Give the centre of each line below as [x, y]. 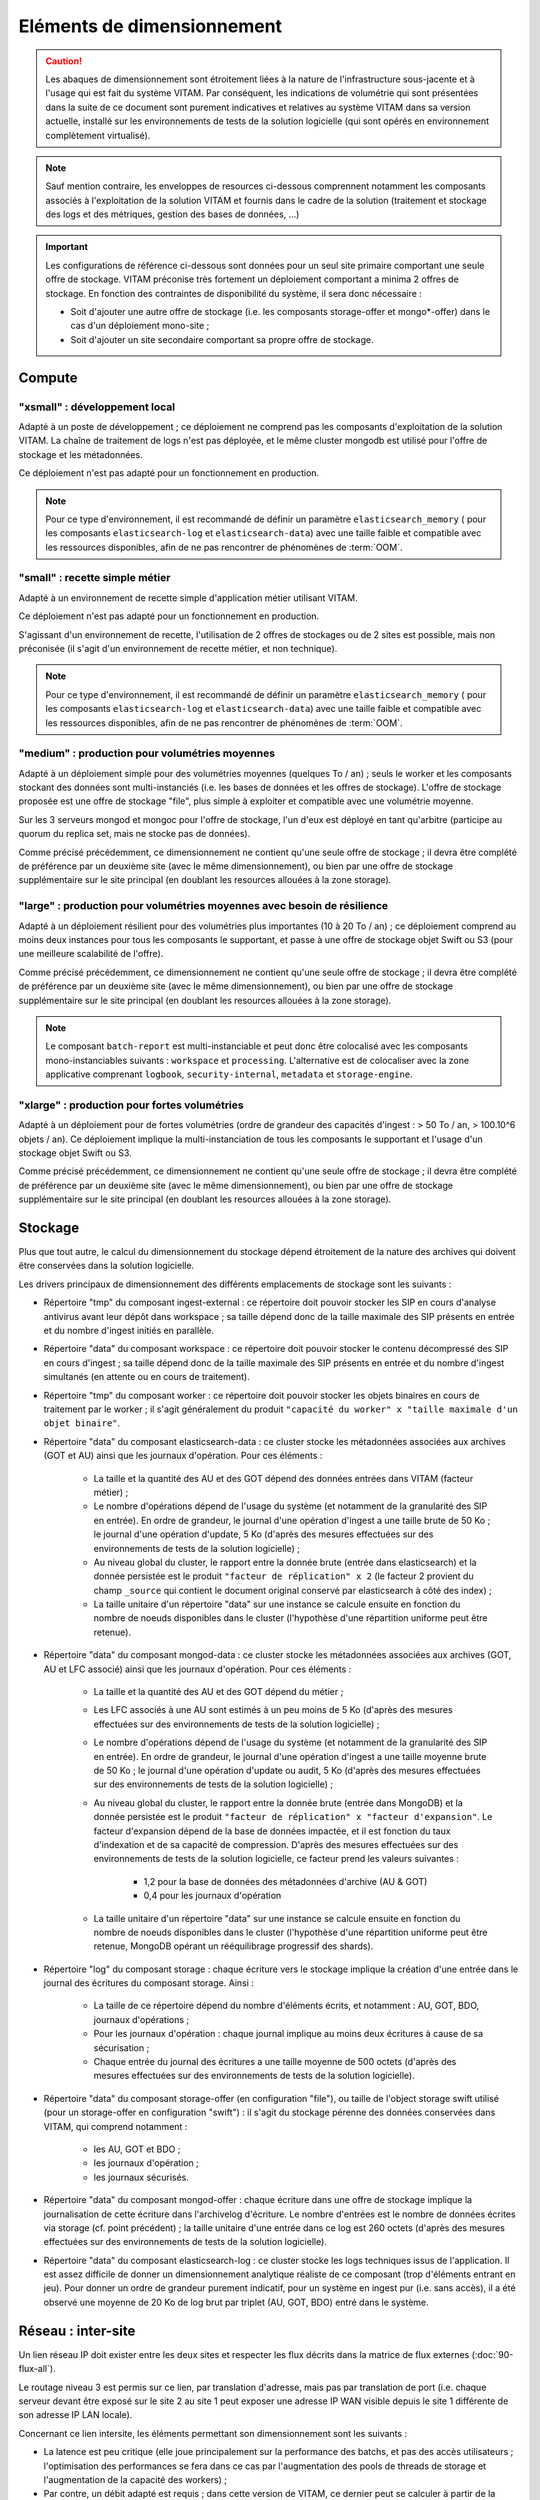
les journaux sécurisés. [141, 2177]
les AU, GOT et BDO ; [137, 2149]
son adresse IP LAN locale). [75, 2415]
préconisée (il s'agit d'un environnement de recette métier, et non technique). [178, 648]
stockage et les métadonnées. [81, 454]
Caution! [64, 61]
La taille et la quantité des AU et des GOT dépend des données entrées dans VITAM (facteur [283, 1478]
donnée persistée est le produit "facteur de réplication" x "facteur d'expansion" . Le [293, 1817]
